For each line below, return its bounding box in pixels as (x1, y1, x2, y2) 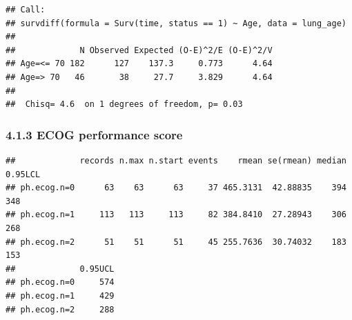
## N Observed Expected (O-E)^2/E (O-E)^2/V (6, 45, 273, 55)
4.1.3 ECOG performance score (6, 126, 183, 143)
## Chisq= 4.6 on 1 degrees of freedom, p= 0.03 (6, 99, 243, 110)
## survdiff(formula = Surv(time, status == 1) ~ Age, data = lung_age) (6, 18, 346, 28)
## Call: (6, 5, 46, 14)
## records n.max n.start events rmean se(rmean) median (6, 155, 346, 166)
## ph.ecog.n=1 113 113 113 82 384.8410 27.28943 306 (6, 210, 346, 220)
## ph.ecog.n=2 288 (6, 304, 115, 314)
